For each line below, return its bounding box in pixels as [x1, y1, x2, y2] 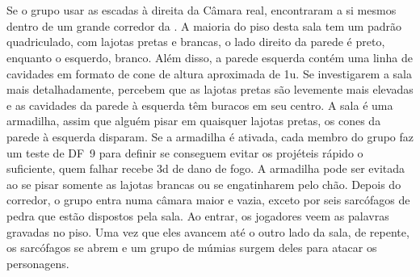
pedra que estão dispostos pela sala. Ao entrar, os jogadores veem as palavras [6, 207, 389, 224]
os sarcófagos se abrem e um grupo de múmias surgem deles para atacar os [6, 239, 377, 256]
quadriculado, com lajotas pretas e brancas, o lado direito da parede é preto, [6, 33, 385, 50]
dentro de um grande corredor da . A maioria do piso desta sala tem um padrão [6, 17, 401, 34]
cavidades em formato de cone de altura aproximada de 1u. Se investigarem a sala [6, 65, 413, 82]
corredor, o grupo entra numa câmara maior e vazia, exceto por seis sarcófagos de [6, 191, 410, 208]
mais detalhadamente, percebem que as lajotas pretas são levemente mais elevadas [6, 81, 414, 98]
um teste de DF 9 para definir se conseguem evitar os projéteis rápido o [6, 144, 363, 161]
